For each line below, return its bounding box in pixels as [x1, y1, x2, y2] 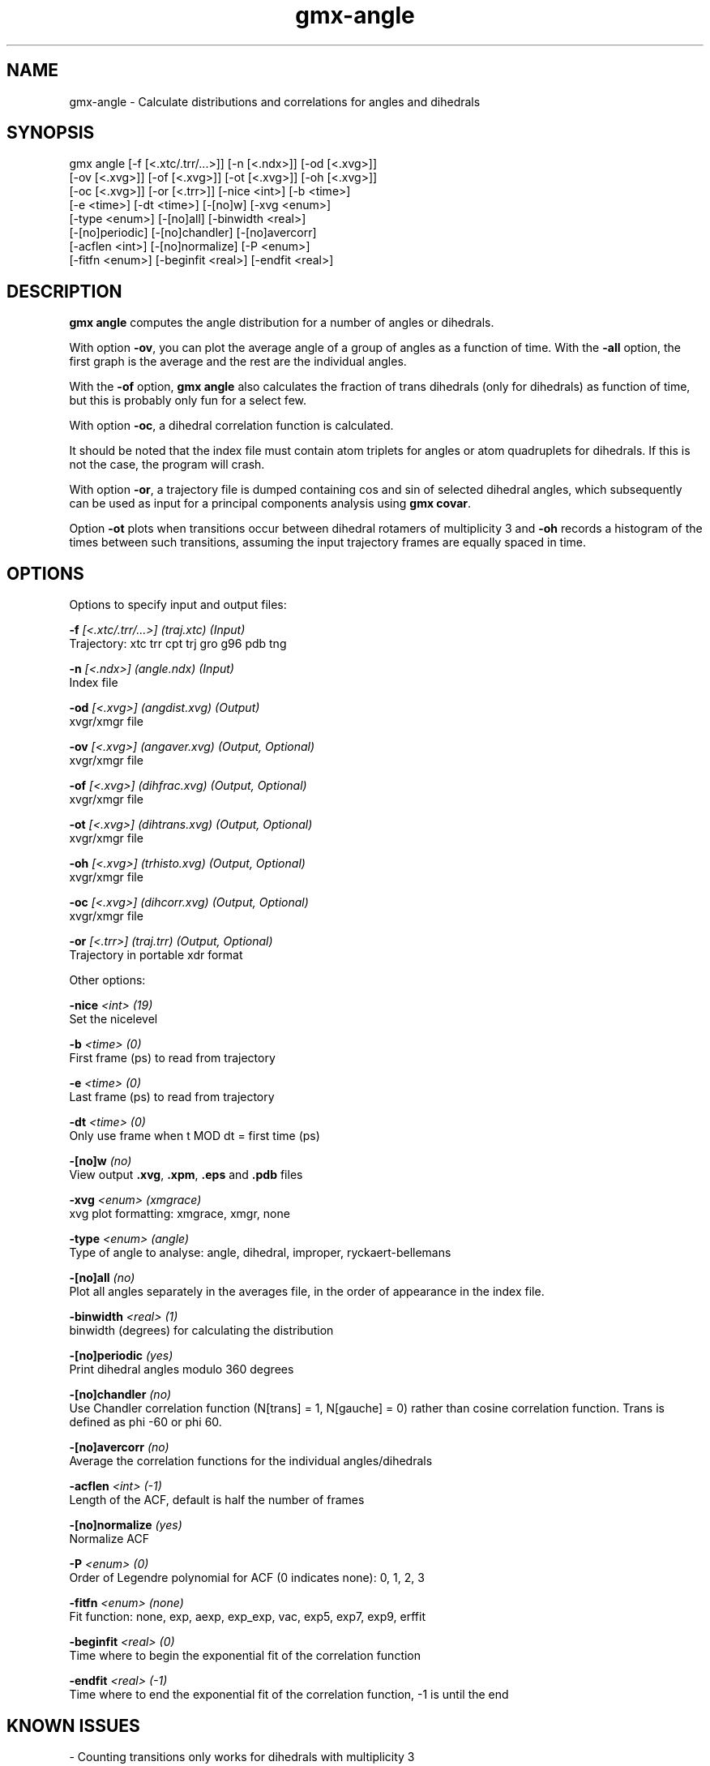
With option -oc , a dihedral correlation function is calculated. [69, 418, 394, 433]
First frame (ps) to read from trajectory [69, 1051, 276, 1065]
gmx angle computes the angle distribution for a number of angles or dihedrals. [69, 315, 494, 330]
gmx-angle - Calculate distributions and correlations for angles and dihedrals [69, 94, 481, 109]
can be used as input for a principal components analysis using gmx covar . [69, 496, 472, 511]
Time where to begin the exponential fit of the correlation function [69, 1648, 421, 1663]
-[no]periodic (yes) [69, 1348, 173, 1363]
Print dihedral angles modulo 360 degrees [69, 1362, 294, 1377]
